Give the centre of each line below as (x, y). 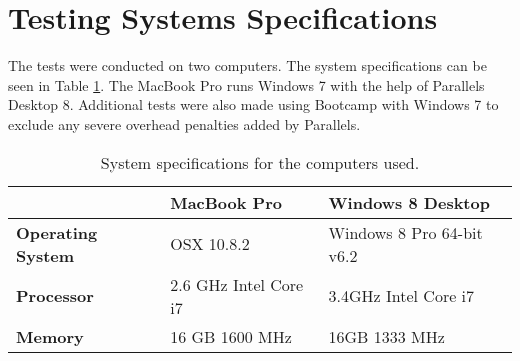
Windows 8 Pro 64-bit (405, 232)
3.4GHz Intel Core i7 (401, 295)
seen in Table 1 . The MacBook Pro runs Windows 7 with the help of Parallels (246, 84)
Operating (57, 232)
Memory (50, 336)
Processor (55, 295)
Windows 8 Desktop (409, 202)
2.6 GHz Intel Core (237, 284)
